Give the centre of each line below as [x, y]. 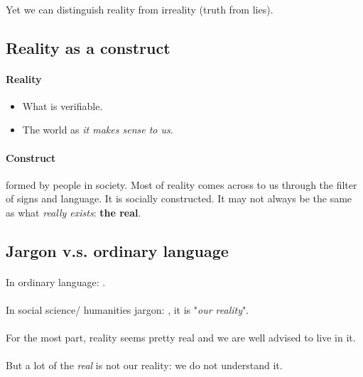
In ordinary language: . [56, 282]
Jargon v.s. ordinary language [117, 250]
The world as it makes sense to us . [98, 130]
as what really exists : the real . [74, 212]
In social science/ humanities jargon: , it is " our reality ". [128, 310]
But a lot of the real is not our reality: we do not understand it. [144, 365]
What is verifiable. [63, 105]
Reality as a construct [88, 47]
